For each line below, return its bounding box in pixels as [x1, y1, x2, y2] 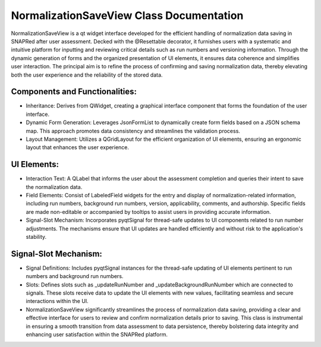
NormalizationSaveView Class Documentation [11, 9, 244, 22]
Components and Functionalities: [11, 87, 137, 97]
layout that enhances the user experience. [26, 144, 130, 151]
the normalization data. [26, 183, 83, 190]
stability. [26, 234, 47, 240]
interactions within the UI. [26, 298, 89, 305]
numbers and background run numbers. [26, 273, 124, 280]
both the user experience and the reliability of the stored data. [11, 71, 163, 78]
